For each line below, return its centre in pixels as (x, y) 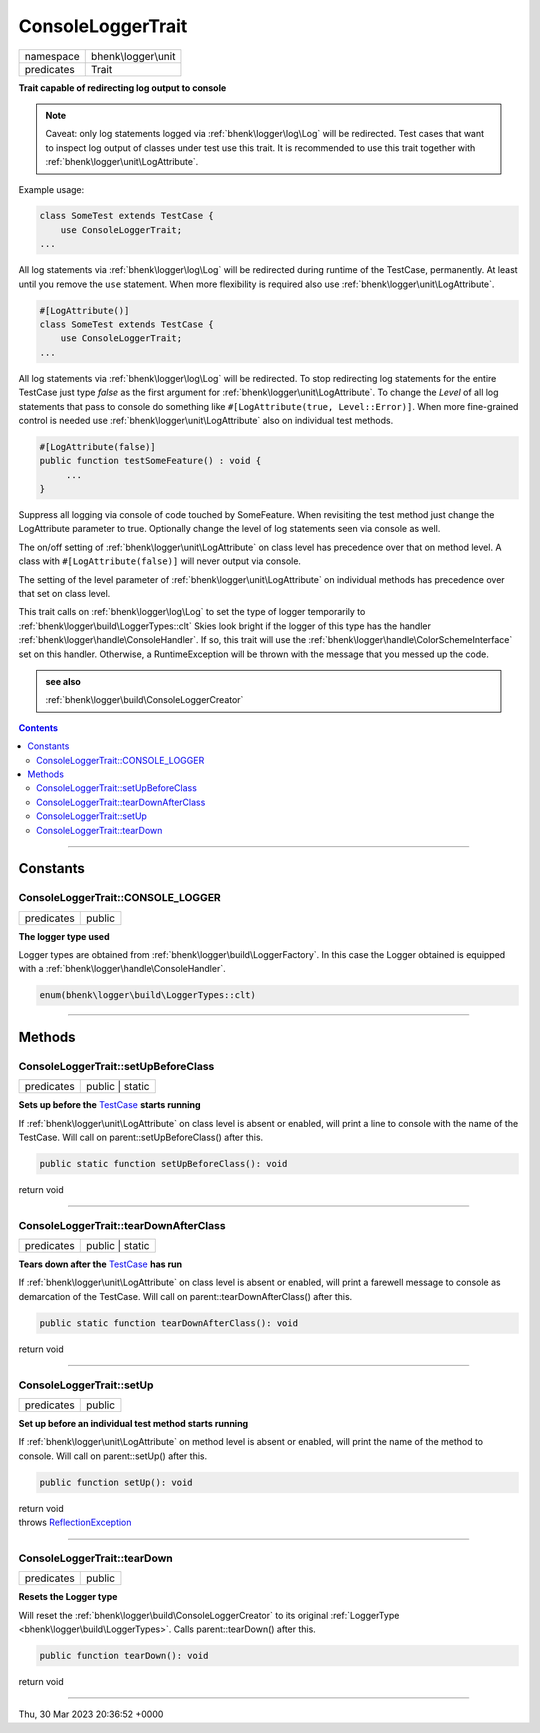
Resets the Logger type (68, 1597)
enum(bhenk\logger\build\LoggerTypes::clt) (148, 995)
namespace (52, 56)
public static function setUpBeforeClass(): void (163, 1163)
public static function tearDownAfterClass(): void (169, 1323)
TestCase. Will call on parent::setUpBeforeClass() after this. (141, 1137)
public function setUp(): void (116, 1482)
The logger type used (64, 936)
